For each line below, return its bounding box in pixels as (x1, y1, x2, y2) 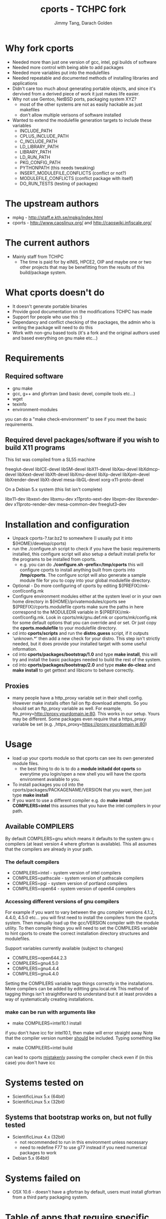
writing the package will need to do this (12, 324, 93, 330)
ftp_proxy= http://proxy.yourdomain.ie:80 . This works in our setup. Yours (12, 711, 160, 717)
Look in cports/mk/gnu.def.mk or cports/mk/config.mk (46, 614, 158, 620)
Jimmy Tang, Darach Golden (54, 20, 112, 26)
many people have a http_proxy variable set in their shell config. (12, 695, 143, 701)
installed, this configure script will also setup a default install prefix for (12, 551, 156, 557)
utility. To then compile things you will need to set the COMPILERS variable (5, 925, 158, 931)
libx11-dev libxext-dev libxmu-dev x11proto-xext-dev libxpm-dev (5, 496, 135, 502)
